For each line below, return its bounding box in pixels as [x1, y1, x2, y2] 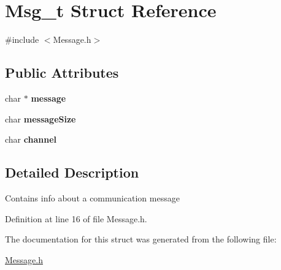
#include [5, 33, 39, 46]
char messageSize [5, 112, 76, 125]
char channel [5, 133, 56, 146]
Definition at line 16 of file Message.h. [5, 212, 147, 225]
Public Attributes [5, 63, 119, 82]
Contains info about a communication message [5, 191, 180, 204]
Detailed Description [5, 163, 139, 182]
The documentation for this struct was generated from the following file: [5, 233, 277, 246]
